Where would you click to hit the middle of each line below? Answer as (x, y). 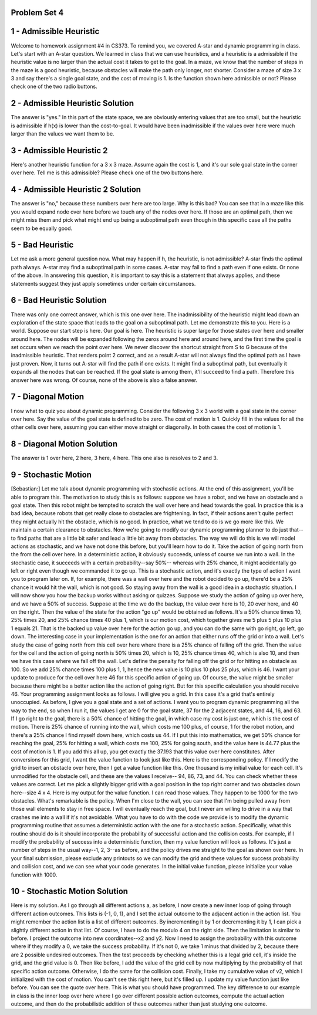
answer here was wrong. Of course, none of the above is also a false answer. (104, 380)
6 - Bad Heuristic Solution (59, 300)
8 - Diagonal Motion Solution (64, 444)
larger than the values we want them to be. (63, 134)
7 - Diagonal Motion (48, 397)
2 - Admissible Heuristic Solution (72, 104)
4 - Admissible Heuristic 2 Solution (76, 190)
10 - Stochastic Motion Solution (70, 891)
